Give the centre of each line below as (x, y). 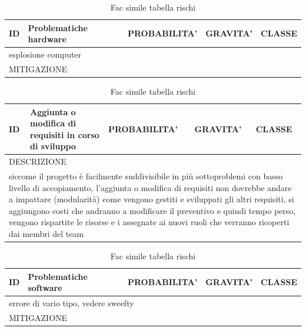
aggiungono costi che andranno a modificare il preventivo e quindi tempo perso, (152, 210)
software (45, 288)
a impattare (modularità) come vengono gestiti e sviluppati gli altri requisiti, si (152, 199)
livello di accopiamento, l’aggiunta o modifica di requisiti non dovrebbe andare (150, 187)
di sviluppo (53, 146)
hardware (47, 39)
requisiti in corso (65, 134)
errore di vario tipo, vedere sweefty (71, 303)
